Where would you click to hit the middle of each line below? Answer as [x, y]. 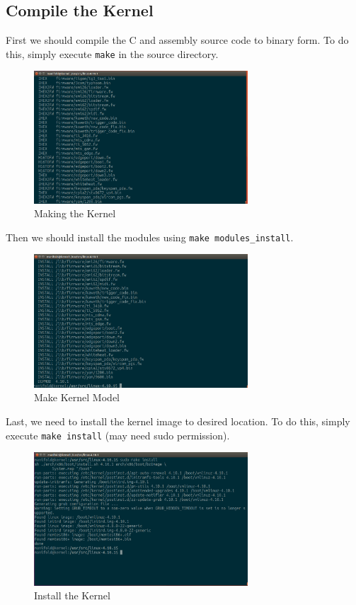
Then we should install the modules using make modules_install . [150, 237]
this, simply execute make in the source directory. [112, 53]
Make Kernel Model [77, 397]
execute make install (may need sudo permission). [118, 435]
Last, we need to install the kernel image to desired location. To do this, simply [178, 421]
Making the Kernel [75, 213]
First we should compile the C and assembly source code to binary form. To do [177, 40]
